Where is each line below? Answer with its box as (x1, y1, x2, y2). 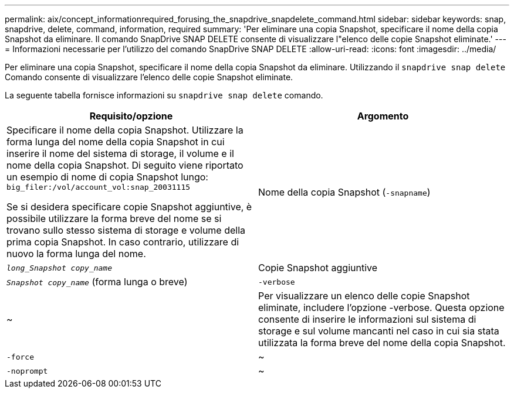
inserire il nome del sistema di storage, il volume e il (6, 148, 234, 159)
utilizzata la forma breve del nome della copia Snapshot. (258, 337, 506, 348)
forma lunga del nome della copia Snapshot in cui (6, 136, 225, 148)
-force (6, 352, 34, 361)
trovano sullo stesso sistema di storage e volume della (6, 224, 246, 236)
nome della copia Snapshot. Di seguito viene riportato (6, 159, 244, 171)
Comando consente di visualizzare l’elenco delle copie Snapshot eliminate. (5, 72, 293, 82)
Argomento (357, 110, 409, 122)
